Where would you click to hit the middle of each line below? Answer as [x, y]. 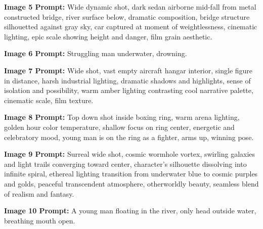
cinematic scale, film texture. [49, 100]
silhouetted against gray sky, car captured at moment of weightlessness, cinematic [131, 27]
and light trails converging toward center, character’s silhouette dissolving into [125, 164]
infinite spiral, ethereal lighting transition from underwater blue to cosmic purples [131, 174]
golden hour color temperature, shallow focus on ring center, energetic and [119, 127]
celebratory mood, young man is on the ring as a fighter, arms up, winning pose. [129, 137]
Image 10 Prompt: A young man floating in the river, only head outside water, [130, 211]
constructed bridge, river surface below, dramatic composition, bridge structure [127, 16]
